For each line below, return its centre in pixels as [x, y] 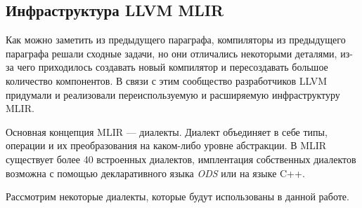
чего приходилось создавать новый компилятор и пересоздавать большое [173, 67]
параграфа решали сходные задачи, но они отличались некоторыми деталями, [172, 53]
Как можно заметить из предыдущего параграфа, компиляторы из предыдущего [176, 40]
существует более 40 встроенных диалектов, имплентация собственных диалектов [181, 159]
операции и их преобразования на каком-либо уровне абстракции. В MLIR [166, 145]
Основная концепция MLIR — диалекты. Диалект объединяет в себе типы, [167, 131]
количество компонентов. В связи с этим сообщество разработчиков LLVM [167, 80]
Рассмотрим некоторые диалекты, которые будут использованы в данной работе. [177, 196]
